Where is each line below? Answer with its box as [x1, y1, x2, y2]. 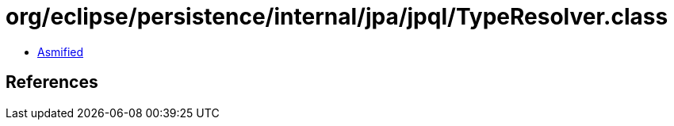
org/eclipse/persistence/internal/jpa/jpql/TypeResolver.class [6, 3, 668, 30]
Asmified [37, 44, 84, 59]
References [6, 72, 98, 93]
